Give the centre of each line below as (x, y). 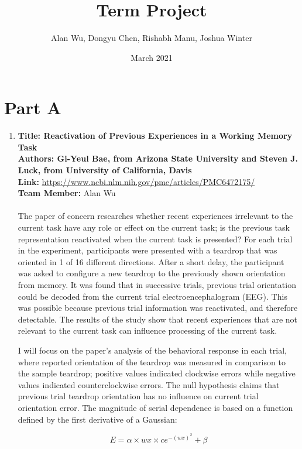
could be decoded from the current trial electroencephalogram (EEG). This (152, 296)
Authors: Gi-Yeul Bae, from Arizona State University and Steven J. (158, 158)
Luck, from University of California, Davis (105, 170)
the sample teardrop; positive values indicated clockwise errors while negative (157, 373)
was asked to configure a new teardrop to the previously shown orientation (152, 273)
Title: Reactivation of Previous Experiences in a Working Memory (155, 136)
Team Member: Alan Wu (67, 193)
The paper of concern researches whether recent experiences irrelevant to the (155, 216)
